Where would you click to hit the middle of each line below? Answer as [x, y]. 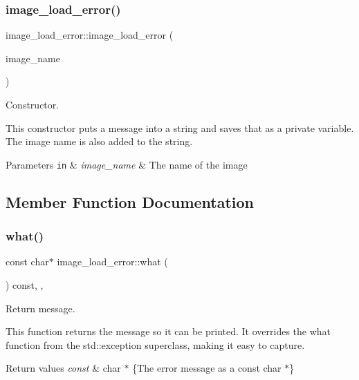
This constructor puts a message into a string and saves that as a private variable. [180, 127]
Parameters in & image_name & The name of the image [127, 164]
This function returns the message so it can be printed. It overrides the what [168, 331]
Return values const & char [63, 368]
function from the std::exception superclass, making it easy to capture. [155, 344]
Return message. [40, 308]
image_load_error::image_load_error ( [90, 35]
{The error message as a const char [207, 368]
